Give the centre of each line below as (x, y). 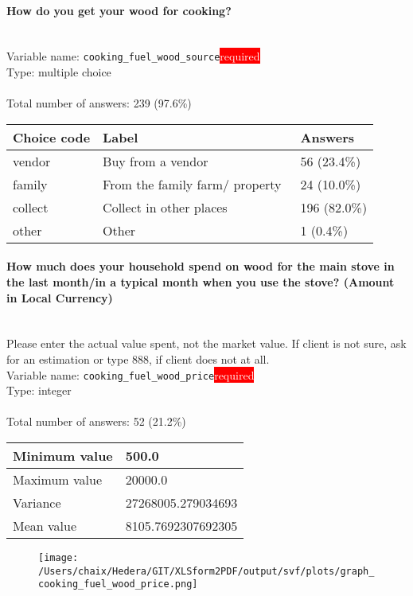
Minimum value (63, 456)
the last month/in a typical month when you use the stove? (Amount (201, 282)
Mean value (45, 526)
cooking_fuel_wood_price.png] (118, 584)
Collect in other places (165, 207)
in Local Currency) (60, 297)
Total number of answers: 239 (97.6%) (99, 103)
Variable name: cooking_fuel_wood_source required (133, 56)
